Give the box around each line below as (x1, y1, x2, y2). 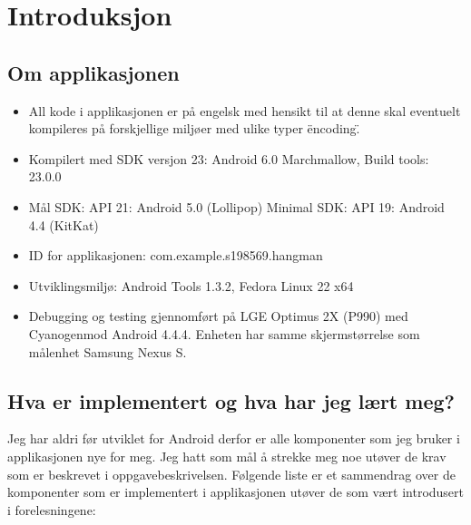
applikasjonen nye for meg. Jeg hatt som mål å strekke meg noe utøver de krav (7, 446, 446, 465)
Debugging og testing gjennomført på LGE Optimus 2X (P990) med (28, 306, 408, 326)
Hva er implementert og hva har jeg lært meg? (7, 386, 455, 414)
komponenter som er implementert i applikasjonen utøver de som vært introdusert (7, 482, 465, 501)
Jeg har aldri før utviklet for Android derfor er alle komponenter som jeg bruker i (7, 429, 460, 448)
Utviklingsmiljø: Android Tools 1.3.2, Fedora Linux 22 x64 (28, 276, 354, 295)
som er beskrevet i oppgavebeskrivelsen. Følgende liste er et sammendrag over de (7, 464, 456, 483)
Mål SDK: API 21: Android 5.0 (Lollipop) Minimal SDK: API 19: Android (28, 197, 445, 216)
